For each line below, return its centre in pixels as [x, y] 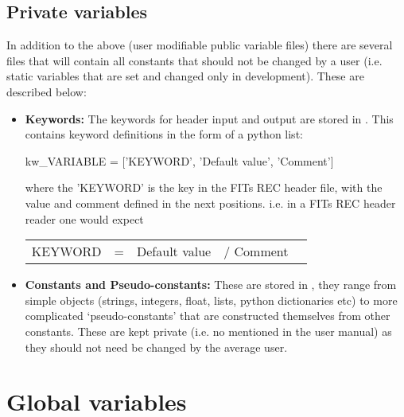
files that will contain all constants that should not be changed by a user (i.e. [194, 60]
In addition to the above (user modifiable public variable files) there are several [200, 45]
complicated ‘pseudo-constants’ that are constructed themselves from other [208, 316]
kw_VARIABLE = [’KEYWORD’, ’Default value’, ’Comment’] [179, 160]
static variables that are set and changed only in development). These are [185, 76]
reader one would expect [84, 218]
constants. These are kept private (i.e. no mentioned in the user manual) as [208, 331]
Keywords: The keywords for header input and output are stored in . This [209, 118]
